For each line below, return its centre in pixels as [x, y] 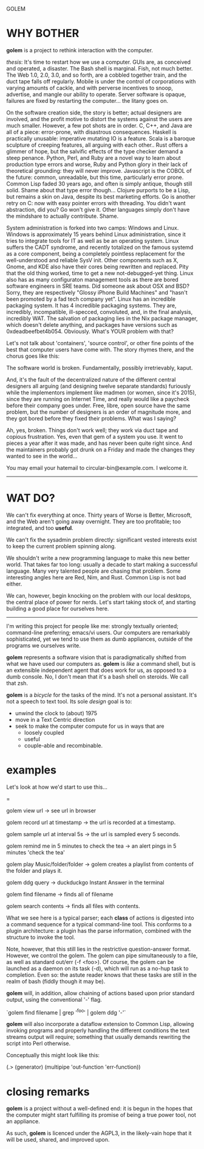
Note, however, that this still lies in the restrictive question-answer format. [99, 949]
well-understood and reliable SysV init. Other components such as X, [93, 260]
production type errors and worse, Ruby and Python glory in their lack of [97, 164]
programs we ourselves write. [43, 645]
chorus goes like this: [33, 356]
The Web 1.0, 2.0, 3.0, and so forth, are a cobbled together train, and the [97, 75]
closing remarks [48, 1091]
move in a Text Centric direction [55, 719]
